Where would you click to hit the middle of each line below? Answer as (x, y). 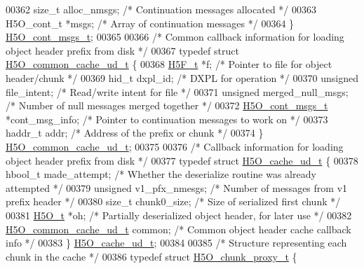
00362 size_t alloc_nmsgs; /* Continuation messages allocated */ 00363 (161, 9)
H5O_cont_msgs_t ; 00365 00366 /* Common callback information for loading (175, 37)
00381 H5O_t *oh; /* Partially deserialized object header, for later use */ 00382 (179, 215)
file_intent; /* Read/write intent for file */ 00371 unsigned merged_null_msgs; (177, 91)
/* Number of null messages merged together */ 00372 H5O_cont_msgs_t (167, 105)
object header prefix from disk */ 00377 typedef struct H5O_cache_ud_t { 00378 (182, 160)
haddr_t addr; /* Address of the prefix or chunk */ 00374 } (135, 133)
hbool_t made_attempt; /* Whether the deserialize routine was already (161, 174)
